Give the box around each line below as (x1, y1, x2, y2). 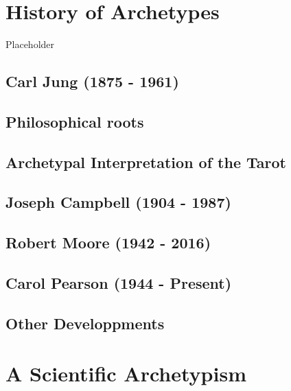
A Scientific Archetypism (5, 359, 246, 388)
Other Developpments (5, 312, 165, 333)
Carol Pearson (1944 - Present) (5, 272, 232, 294)
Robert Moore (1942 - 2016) (5, 232, 211, 253)
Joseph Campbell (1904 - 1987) (5, 191, 231, 213)
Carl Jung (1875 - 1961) (5, 71, 179, 92)
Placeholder (5, 37, 55, 51)
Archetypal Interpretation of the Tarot (5, 151, 286, 172)
